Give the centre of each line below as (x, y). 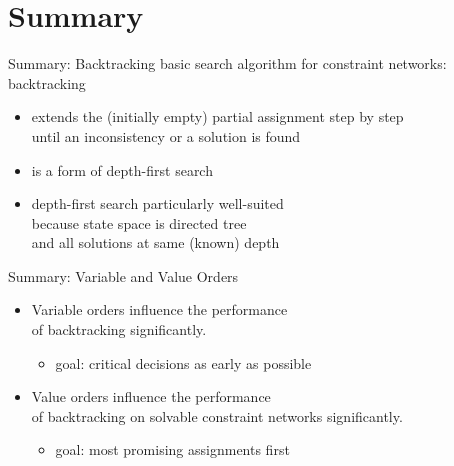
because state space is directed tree (139, 222)
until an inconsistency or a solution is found (166, 135)
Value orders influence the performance (151, 396)
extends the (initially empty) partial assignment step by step (217, 116)
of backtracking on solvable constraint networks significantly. (217, 415)
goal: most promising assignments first (172, 449)
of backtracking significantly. (119, 329)
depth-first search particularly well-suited (157, 203)
